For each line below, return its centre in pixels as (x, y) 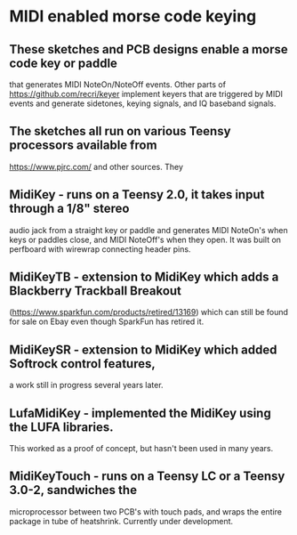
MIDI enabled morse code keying (133, 16)
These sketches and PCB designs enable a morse (148, 49)
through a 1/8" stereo (69, 209)
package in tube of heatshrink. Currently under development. (121, 521)
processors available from (83, 146)
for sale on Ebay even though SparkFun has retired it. (107, 321)
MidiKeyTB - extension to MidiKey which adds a (144, 277)
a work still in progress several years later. (86, 385)
